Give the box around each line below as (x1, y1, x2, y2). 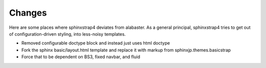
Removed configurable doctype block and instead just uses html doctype (21, 40, 170, 46)
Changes (9, 7, 47, 18)
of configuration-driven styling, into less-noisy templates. (9, 31, 126, 37)
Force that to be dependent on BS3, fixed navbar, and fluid (21, 54, 140, 60)
